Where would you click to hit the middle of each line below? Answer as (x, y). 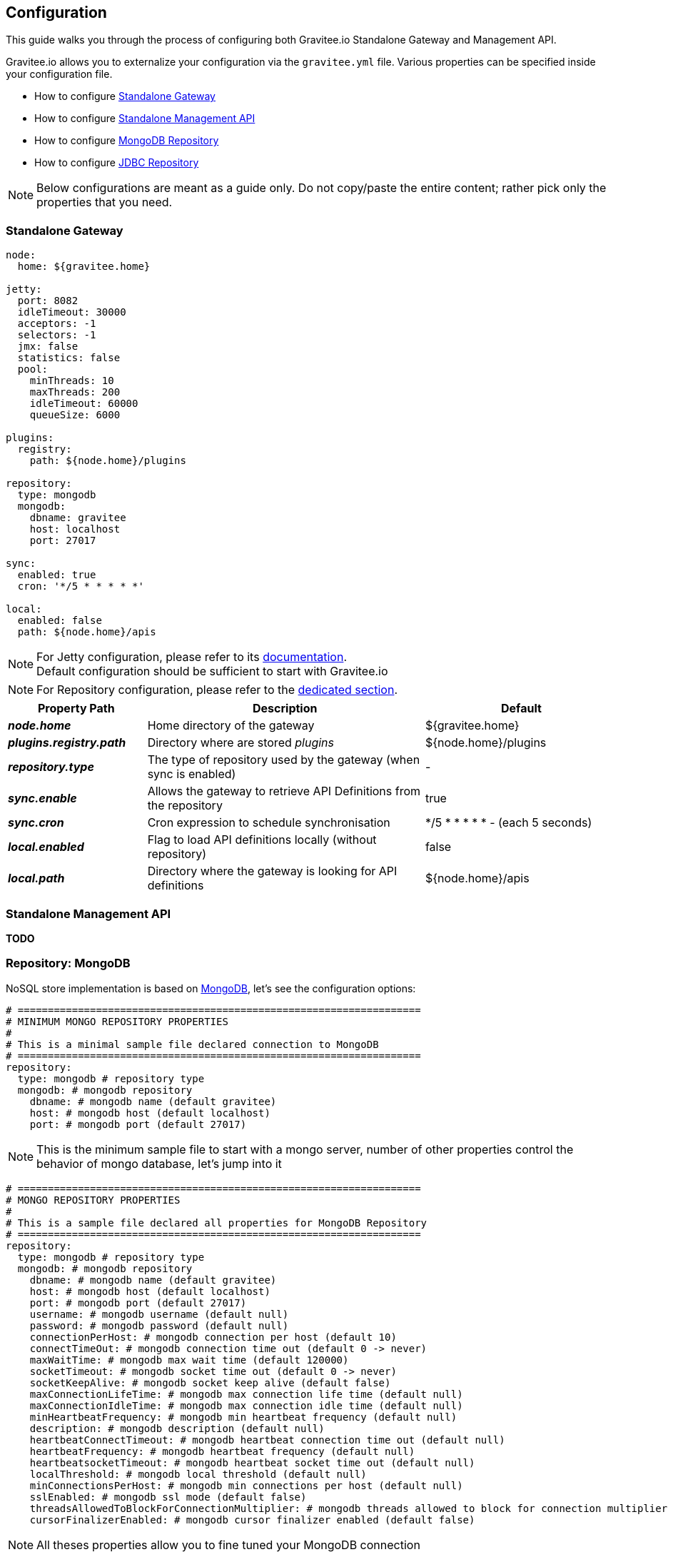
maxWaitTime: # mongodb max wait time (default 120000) (189, 1360)
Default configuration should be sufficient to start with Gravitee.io (212, 671)
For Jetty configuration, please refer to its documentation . (192, 657)
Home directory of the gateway (231, 726)
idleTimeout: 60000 (84, 404)
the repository (185, 806)
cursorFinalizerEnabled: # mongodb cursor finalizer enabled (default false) (252, 1520)
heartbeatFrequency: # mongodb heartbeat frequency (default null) (222, 1451)
